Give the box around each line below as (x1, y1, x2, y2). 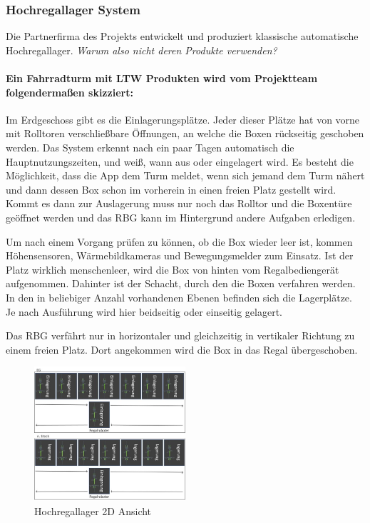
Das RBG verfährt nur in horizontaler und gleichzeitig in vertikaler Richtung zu (6, 328, 355, 343)
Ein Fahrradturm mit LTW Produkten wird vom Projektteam (6, 71, 318, 85)
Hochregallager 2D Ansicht (34, 504, 152, 519)
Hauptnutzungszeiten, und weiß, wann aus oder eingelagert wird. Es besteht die (6, 154, 354, 169)
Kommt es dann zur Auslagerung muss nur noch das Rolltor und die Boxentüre (6, 196, 352, 211)
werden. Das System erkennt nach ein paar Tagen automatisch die (6, 139, 294, 154)
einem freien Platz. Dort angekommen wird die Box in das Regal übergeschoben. (6, 342, 358, 357)
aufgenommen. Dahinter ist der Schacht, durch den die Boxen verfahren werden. (6, 276, 356, 291)
